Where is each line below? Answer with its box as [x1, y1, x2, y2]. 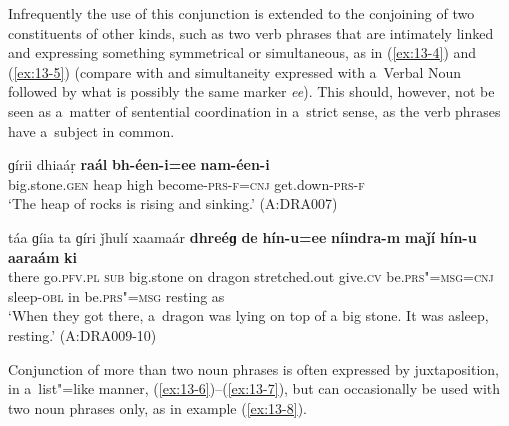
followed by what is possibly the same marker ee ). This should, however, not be [8, 81, 495, 102]
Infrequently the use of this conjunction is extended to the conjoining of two [8, 3, 475, 23]
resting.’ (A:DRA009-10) [8, 324, 157, 345]
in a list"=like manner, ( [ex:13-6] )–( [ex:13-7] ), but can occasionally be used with [8, 378, 501, 399]
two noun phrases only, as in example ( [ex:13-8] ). [8, 397, 307, 418]
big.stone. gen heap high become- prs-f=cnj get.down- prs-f [8, 173, 365, 194]
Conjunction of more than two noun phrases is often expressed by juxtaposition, [8, 358, 500, 379]
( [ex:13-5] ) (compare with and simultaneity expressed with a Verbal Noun [8, 61, 462, 82]
